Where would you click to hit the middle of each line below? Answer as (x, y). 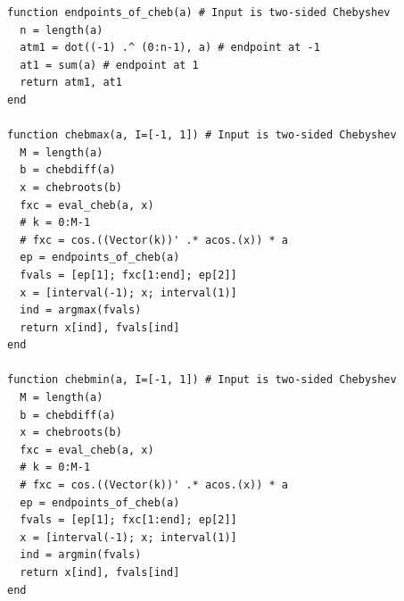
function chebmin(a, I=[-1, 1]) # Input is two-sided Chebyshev (202, 380)
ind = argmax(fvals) (81, 310)
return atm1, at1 (71, 83)
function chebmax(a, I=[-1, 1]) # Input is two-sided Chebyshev (202, 135)
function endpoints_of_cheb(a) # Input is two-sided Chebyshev (199, 13)
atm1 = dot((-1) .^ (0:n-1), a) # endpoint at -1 (170, 48)
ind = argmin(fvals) (81, 555)
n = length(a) (62, 30)
